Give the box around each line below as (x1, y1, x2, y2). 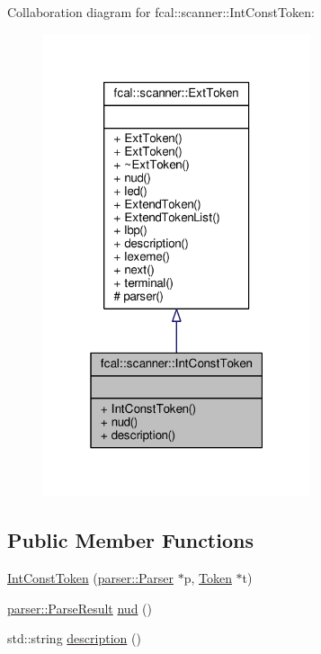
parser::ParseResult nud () (7, 598, 152, 617)
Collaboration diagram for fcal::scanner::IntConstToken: (7, 3, 315, 21)
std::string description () (7, 629, 141, 648)
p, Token (183, 569, 232, 587)
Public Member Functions (7, 526, 254, 554)
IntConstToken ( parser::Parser (7, 569, 174, 587)
